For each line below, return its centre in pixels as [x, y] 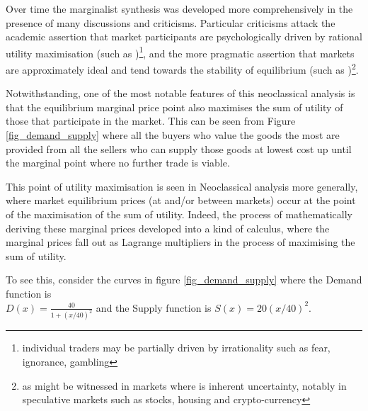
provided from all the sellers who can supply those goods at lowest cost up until [179, 148]
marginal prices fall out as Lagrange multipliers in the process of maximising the [180, 242]
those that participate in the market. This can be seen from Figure [151, 121]
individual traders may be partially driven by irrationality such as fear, [176, 348]
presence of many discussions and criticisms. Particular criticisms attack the [171, 22]
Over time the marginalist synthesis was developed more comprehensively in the [179, 9]
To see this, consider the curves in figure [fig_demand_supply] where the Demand [184, 280]
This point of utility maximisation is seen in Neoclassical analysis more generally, [182, 186]
